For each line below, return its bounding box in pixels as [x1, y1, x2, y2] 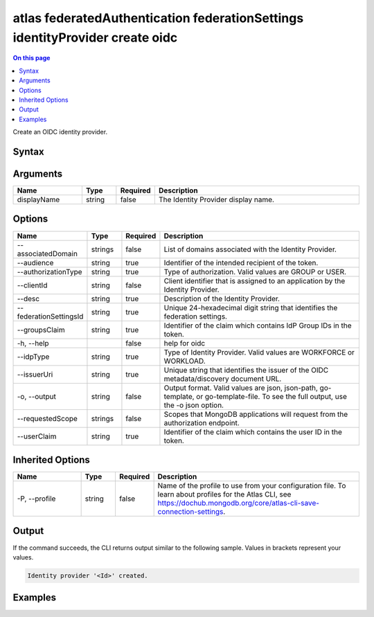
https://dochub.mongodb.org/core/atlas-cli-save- [157, 499, 320, 508]
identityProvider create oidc [12, 30, 178, 45]
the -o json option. [163, 400, 224, 410]
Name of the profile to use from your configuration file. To [157, 481, 346, 491]
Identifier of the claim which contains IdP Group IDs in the [163, 321, 353, 330]
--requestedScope [17, 413, 78, 423]
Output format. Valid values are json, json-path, [163, 383, 319, 393]
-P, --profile [17, 494, 56, 503]
